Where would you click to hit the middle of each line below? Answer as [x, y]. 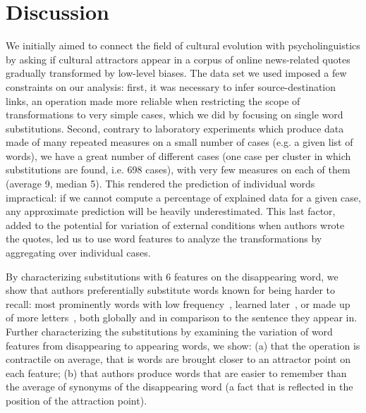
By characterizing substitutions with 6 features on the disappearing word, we [172, 276]
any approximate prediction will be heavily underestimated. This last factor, [171, 211]
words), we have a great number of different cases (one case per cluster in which [178, 155]
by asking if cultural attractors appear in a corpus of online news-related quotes [178, 59]
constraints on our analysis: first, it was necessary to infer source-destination [171, 86]
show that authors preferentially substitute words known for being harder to [170, 290]
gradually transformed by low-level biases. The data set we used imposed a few [176, 73]
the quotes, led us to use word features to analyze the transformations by [164, 239]
